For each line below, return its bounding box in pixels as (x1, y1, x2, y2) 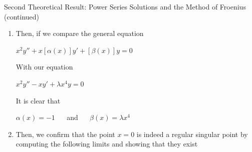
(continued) (4, 11, 40, 21)
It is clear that (16, 95, 61, 105)
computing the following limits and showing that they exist (16, 138, 198, 149)
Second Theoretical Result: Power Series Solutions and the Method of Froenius (4, 1, 246, 11)
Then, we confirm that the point (16, 128, 115, 139)
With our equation (16, 61, 73, 72)
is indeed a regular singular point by (136, 128, 248, 139)
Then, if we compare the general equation (16, 28, 144, 38)
